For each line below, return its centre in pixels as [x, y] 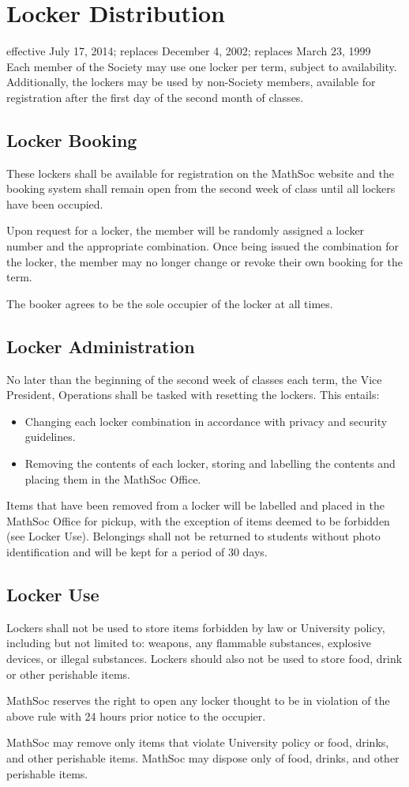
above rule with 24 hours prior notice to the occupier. [136, 715]
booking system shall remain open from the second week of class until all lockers [201, 188]
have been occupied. [55, 203]
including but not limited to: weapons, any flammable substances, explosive [189, 643]
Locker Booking [72, 139]
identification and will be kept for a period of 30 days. [137, 552]
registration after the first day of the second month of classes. [155, 97]
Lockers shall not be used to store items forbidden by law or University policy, [196, 627]
